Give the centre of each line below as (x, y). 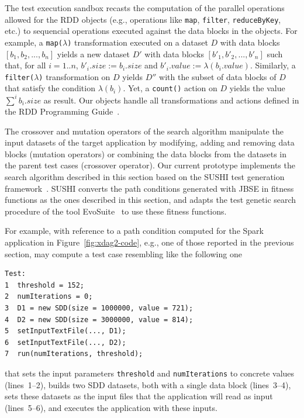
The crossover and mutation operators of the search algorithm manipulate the (144, 131)
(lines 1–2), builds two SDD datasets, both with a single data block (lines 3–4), (148, 384)
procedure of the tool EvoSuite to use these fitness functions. (116, 211)
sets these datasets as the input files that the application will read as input (139, 396)
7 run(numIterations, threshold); (74, 354)
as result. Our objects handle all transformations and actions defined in (171, 100)
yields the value (257, 88)
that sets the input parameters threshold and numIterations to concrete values (150, 373)
